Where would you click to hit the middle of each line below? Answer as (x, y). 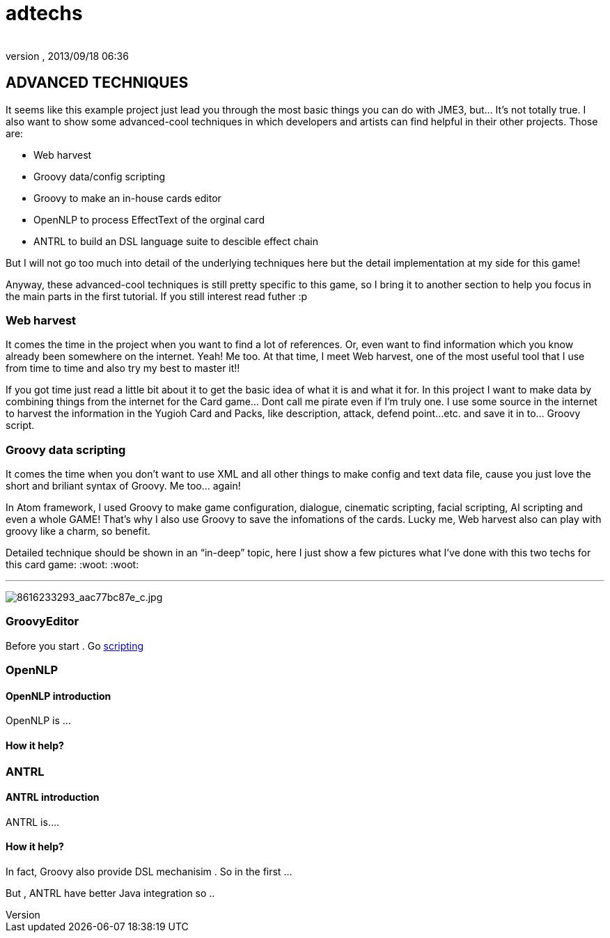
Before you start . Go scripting (75, 646)
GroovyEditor (42, 622)
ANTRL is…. (33, 822)
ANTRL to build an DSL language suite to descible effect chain (176, 241)
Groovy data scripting (66, 450)
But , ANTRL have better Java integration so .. (110, 893)
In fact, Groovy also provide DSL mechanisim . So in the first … (149, 872)
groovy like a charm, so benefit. (78, 531)
